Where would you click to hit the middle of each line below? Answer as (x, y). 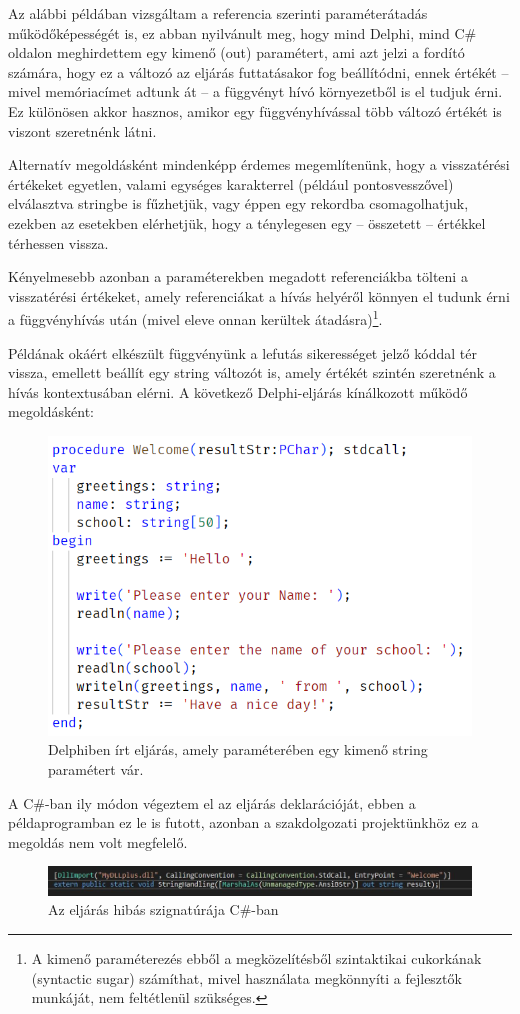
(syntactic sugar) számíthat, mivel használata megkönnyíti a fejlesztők (246, 977)
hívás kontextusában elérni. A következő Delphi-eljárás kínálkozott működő (238, 391)
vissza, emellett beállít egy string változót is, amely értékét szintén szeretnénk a (252, 372)
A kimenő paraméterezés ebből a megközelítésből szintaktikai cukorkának (256, 958)
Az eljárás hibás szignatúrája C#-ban (163, 909)
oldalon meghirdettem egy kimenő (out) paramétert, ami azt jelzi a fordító (236, 52)
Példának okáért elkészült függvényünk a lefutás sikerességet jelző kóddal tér (242, 352)
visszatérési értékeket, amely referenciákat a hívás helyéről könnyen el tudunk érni (259, 295)
